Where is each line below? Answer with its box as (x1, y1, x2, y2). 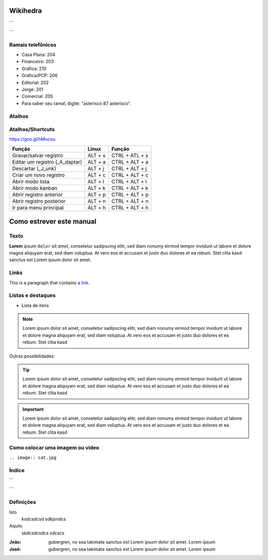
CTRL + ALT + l (111, 178, 147, 185)
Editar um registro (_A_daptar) (12, 158, 82, 165)
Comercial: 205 (21, 93, 53, 99)
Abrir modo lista (12, 178, 50, 185)
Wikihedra (9, 6, 42, 15)
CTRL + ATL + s (111, 152, 148, 159)
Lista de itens (21, 302, 49, 308)
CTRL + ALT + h (111, 204, 149, 211)
